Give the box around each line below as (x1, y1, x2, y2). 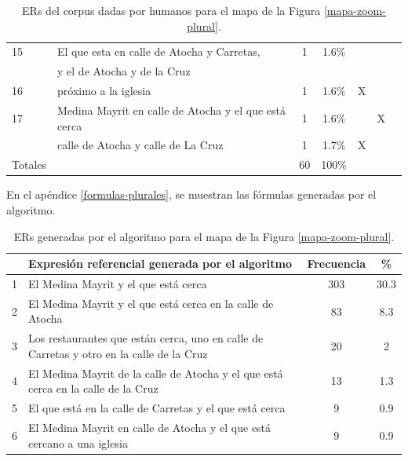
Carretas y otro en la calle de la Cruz (28, 345, 208, 361)
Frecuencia (307, 255, 366, 272)
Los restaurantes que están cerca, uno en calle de (28, 330, 264, 346)
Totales (12, 156, 47, 173)
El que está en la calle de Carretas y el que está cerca (28, 400, 286, 416)
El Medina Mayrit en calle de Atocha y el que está (28, 419, 271, 435)
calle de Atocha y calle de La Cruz (57, 137, 224, 153)
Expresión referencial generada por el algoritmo (28, 255, 292, 272)
